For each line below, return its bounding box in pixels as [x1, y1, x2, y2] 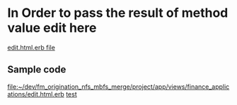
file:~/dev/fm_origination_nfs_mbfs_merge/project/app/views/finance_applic [7, 82, 230, 91]
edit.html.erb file [7, 43, 55, 51]
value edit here [7, 20, 97, 36]
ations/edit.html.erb [7, 89, 65, 98]
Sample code [7, 63, 67, 75]
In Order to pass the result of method [7, 5, 229, 21]
